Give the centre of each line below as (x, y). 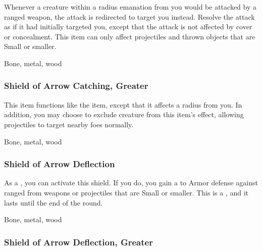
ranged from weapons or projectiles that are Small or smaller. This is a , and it (126, 192)
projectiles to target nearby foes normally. (69, 124)
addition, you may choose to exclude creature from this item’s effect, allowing (124, 114)
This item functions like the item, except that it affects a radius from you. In (123, 104)
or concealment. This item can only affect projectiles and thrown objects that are (130, 36)
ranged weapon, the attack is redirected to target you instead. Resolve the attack (129, 16)
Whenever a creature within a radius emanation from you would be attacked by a (130, 7)
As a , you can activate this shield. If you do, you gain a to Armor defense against (131, 183)
